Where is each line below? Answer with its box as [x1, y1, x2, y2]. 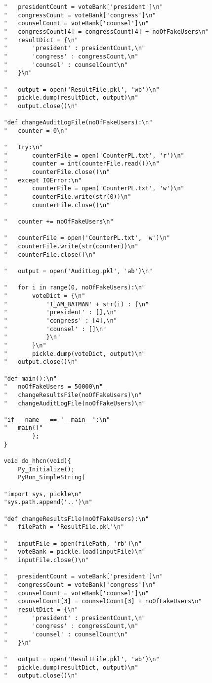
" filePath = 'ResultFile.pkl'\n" [3, 523, 125, 531]
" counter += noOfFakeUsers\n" [3, 218, 114, 226]
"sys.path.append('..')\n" [3, 499, 92, 506]
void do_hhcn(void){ [3, 457, 71, 465]
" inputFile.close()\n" [3, 556, 89, 564]
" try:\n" [3, 144, 43, 151]
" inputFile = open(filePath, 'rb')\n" [3, 540, 142, 547]
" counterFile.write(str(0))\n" [3, 193, 131, 201]
